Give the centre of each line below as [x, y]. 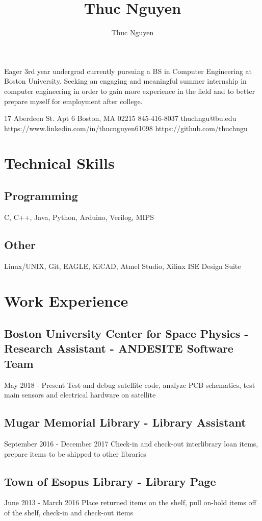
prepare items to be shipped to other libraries [75, 453]
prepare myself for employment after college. [73, 101]
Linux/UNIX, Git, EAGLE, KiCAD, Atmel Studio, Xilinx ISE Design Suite [123, 266]
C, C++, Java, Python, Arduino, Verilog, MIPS [79, 217]
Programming [41, 196]
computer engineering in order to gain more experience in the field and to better [130, 91]
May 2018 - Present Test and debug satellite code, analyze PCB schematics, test [130, 384]
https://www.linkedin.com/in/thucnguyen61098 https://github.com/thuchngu [126, 128]
